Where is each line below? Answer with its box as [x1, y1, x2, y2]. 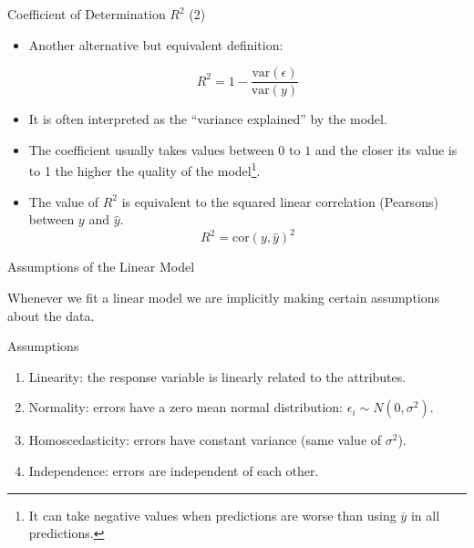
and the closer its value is [314, 140, 458, 159]
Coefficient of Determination [7, 5, 166, 23]
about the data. [7, 305, 95, 325]
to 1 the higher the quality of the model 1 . [28, 159, 261, 181]
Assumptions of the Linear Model [7, 257, 195, 276]
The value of [28, 191, 99, 211]
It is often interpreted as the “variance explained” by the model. [28, 109, 387, 129]
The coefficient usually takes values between [28, 140, 274, 159]
